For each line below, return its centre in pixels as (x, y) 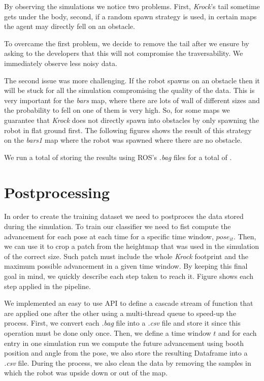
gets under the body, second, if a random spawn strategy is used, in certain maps (130, 16)
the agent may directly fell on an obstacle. (70, 26)
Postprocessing (57, 192)
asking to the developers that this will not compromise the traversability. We (124, 53)
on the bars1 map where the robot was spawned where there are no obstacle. (123, 140)
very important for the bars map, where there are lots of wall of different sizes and (132, 100)
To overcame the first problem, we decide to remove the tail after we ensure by (127, 43)
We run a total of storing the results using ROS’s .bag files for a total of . (118, 157)
